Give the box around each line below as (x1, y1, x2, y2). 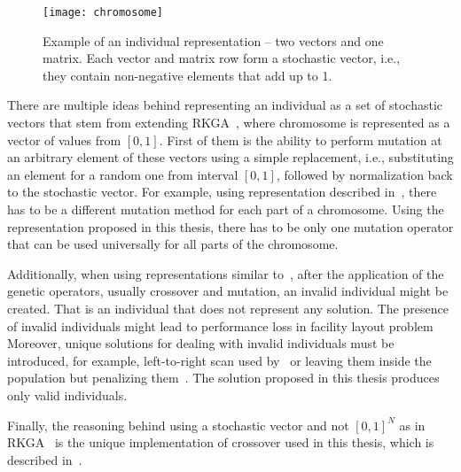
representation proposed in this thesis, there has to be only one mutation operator (7, 217, 454, 236)
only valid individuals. (7, 385, 128, 404)
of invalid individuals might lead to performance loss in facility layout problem (7, 316, 434, 335)
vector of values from (7, 130, 121, 149)
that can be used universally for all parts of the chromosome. (7, 235, 339, 253)
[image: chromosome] (43, 6, 164, 19)
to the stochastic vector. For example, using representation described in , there (7, 182, 437, 201)
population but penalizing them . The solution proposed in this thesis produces (7, 368, 440, 387)
